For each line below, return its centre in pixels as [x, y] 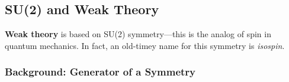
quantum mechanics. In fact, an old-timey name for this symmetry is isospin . [145, 45]
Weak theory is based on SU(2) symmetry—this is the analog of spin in [138, 34]
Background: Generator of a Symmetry [100, 72]
